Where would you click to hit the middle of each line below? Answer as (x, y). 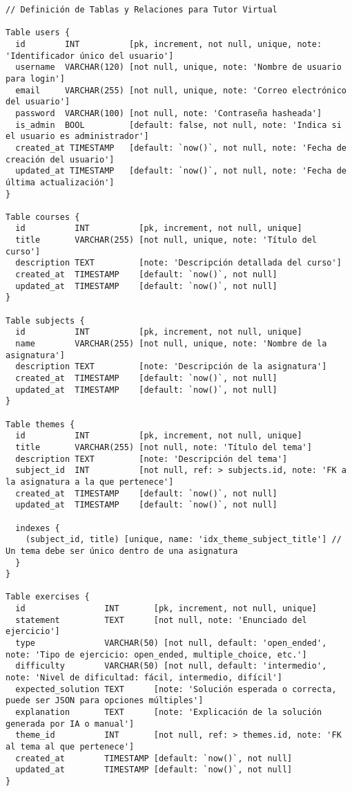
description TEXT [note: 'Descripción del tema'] (151, 459)
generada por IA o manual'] (70, 724)
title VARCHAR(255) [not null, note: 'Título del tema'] (164, 447)
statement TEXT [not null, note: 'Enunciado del (161, 620)
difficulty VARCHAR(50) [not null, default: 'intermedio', (171, 666)
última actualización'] (60, 182)
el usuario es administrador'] (77, 137)
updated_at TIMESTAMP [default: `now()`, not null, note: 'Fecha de (181, 171)
